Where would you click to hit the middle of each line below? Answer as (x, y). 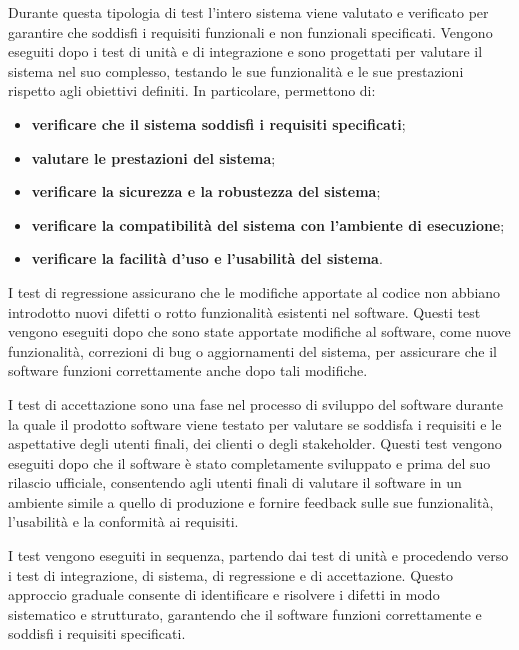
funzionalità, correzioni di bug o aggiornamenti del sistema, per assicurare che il (252, 350)
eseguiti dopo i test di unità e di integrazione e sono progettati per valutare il (245, 51)
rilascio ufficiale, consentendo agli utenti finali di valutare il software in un (235, 482)
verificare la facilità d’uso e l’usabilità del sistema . (207, 258)
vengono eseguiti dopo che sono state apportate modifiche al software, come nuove (259, 331)
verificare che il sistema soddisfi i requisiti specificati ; (218, 123)
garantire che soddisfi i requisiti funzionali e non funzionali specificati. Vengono (250, 31)
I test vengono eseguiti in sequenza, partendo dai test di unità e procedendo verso (258, 555)
